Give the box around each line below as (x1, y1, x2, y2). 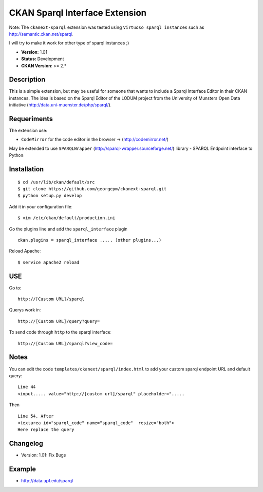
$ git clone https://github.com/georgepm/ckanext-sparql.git (18, 186, 167, 192)
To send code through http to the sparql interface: (9, 329, 112, 335)
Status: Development (21, 56, 64, 62)
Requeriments (9, 115, 53, 123)
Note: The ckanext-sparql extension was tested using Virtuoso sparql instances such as (9, 24, 205, 30)
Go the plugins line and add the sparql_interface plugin (9, 226, 128, 232)
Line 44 (18, 384, 36, 390)
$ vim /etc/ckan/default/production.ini (18, 215, 115, 221)
